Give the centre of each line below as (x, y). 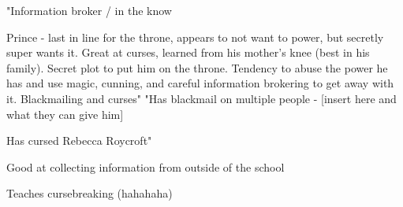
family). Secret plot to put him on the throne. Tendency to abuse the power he (197, 67)
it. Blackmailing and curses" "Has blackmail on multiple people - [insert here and (201, 98)
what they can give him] (65, 114)
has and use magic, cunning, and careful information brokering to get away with (200, 83)
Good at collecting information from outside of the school (146, 166)
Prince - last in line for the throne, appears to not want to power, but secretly (195, 37)
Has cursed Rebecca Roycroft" (79, 140)
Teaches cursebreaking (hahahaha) (90, 193)
